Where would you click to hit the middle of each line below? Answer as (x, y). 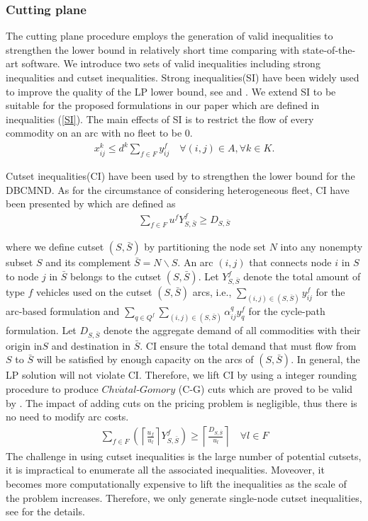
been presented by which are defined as (91, 204)
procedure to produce (52, 388)
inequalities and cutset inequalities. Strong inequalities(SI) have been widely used (183, 77)
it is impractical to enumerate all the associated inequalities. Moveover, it (165, 470)
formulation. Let (41, 330)
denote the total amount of (302, 276)
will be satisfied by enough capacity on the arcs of (145, 359)
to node (22, 276)
